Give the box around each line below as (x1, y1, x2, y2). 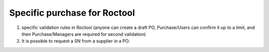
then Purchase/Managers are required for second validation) (21, 31, 146, 37)
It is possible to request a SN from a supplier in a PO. (21, 38, 130, 44)
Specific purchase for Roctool (9, 7, 135, 18)
